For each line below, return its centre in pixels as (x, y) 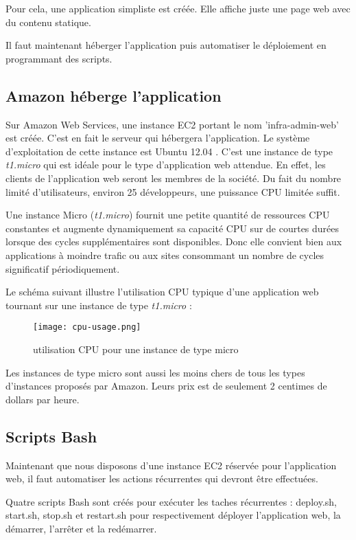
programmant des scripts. (59, 58)
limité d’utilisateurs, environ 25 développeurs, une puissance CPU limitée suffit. (173, 191)
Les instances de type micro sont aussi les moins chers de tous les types (155, 372)
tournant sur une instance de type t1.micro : (99, 305)
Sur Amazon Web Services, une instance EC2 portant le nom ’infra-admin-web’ (172, 124)
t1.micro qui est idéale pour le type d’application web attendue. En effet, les (166, 165)
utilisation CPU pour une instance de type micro (136, 349)
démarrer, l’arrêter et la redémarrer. (81, 528)
